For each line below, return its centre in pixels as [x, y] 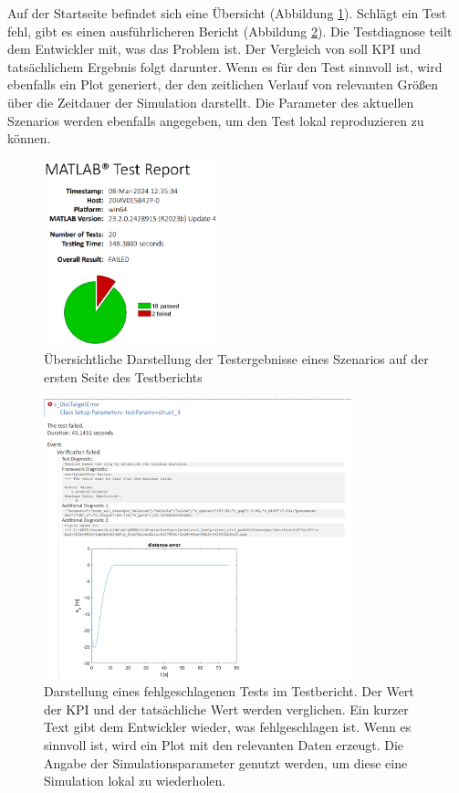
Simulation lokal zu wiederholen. [135, 781]
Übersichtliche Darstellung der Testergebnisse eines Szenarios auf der [236, 358]
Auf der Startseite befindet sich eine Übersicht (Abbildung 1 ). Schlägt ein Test [227, 13]
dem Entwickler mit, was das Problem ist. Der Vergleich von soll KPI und [214, 49]
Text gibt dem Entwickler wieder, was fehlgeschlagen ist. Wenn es [228, 727]
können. [29, 138]
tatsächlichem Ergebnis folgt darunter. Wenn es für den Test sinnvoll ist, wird [225, 66]
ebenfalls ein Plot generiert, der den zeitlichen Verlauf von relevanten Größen [223, 84]
